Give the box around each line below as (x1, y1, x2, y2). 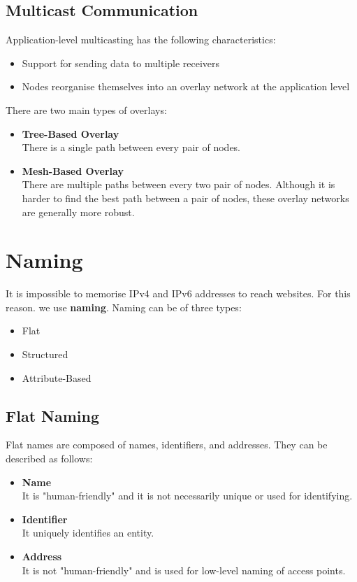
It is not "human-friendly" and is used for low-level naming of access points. (22, 562, 346, 577)
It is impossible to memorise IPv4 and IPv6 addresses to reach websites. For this (6, 286, 351, 301)
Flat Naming (6, 404, 100, 426)
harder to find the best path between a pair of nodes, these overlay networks (22, 190, 349, 205)
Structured (22, 347, 68, 362)
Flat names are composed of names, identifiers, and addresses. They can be (6, 437, 328, 452)
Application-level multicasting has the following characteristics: (6, 32, 276, 47)
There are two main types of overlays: (6, 102, 167, 117)
